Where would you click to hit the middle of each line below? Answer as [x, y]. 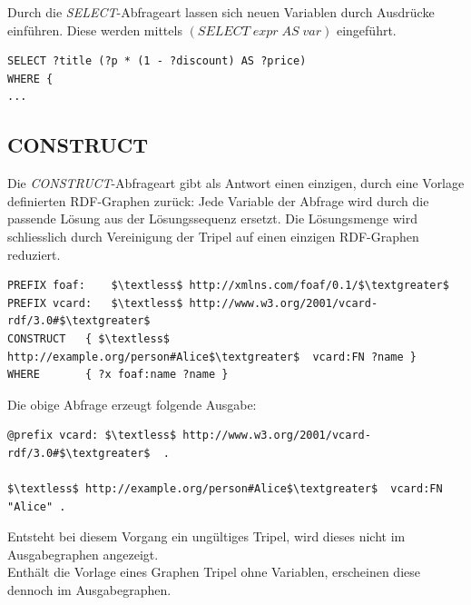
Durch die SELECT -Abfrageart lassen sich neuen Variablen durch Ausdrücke [221, 12]
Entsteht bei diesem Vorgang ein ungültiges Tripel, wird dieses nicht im [206, 536]
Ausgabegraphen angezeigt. [83, 554]
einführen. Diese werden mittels [95, 30]
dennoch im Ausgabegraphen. [89, 590]
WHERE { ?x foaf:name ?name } [118, 375]
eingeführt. [366, 30]
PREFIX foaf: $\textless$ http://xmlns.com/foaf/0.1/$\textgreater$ [228, 286]
